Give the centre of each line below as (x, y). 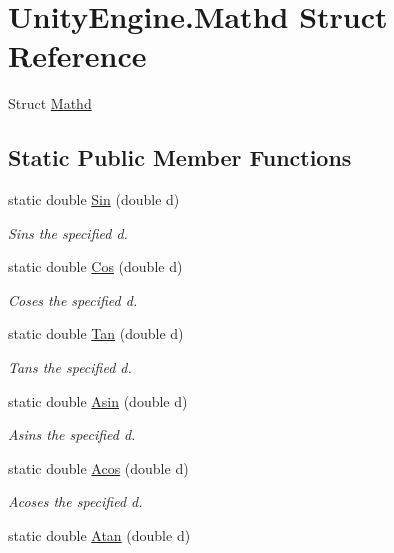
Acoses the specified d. (75, 501)
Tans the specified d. (70, 367)
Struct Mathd (50, 103)
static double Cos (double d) (95, 266)
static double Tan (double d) (96, 333)
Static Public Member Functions (180, 157)
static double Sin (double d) (94, 199)
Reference (77, 55)
